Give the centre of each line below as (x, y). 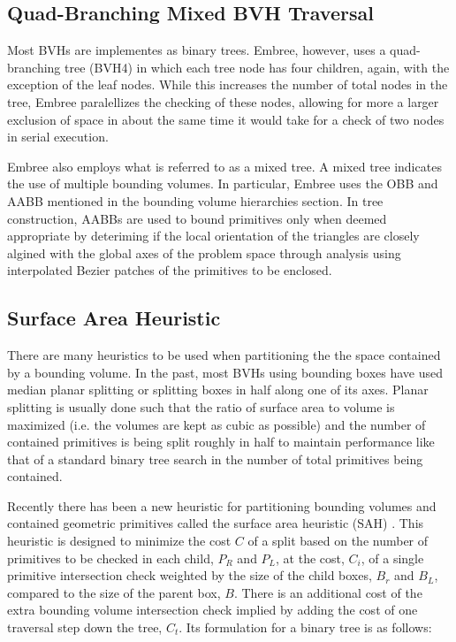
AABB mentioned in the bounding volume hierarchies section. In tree (195, 200)
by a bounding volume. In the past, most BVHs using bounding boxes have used (225, 372)
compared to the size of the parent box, (114, 592)
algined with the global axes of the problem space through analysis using (204, 252)
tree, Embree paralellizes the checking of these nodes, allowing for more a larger (223, 101)
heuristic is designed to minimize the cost (119, 541)
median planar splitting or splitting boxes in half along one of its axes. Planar (218, 390)
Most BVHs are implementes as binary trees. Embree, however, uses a (197, 50)
